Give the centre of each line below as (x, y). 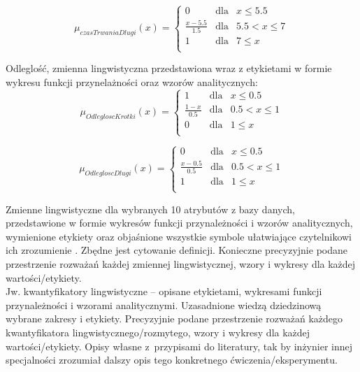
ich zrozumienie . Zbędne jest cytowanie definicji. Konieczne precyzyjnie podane (177, 250)
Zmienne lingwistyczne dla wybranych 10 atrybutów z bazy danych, (150, 209)
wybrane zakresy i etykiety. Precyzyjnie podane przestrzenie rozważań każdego (174, 319)
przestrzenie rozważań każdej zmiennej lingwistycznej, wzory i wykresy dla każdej (181, 263)
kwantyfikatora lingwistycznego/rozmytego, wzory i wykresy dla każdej (158, 332)
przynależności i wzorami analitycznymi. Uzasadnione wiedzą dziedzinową (164, 305)
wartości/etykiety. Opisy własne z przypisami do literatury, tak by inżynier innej (179, 346)
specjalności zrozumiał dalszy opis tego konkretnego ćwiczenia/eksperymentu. (172, 360)
